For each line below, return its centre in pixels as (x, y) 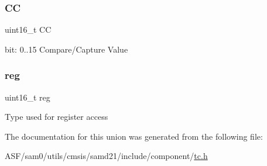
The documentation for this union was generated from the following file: (134, 136)
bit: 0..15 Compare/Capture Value (66, 49)
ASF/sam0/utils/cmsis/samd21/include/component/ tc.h (106, 156)
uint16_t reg (28, 97)
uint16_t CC (28, 30)
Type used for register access (57, 117)
